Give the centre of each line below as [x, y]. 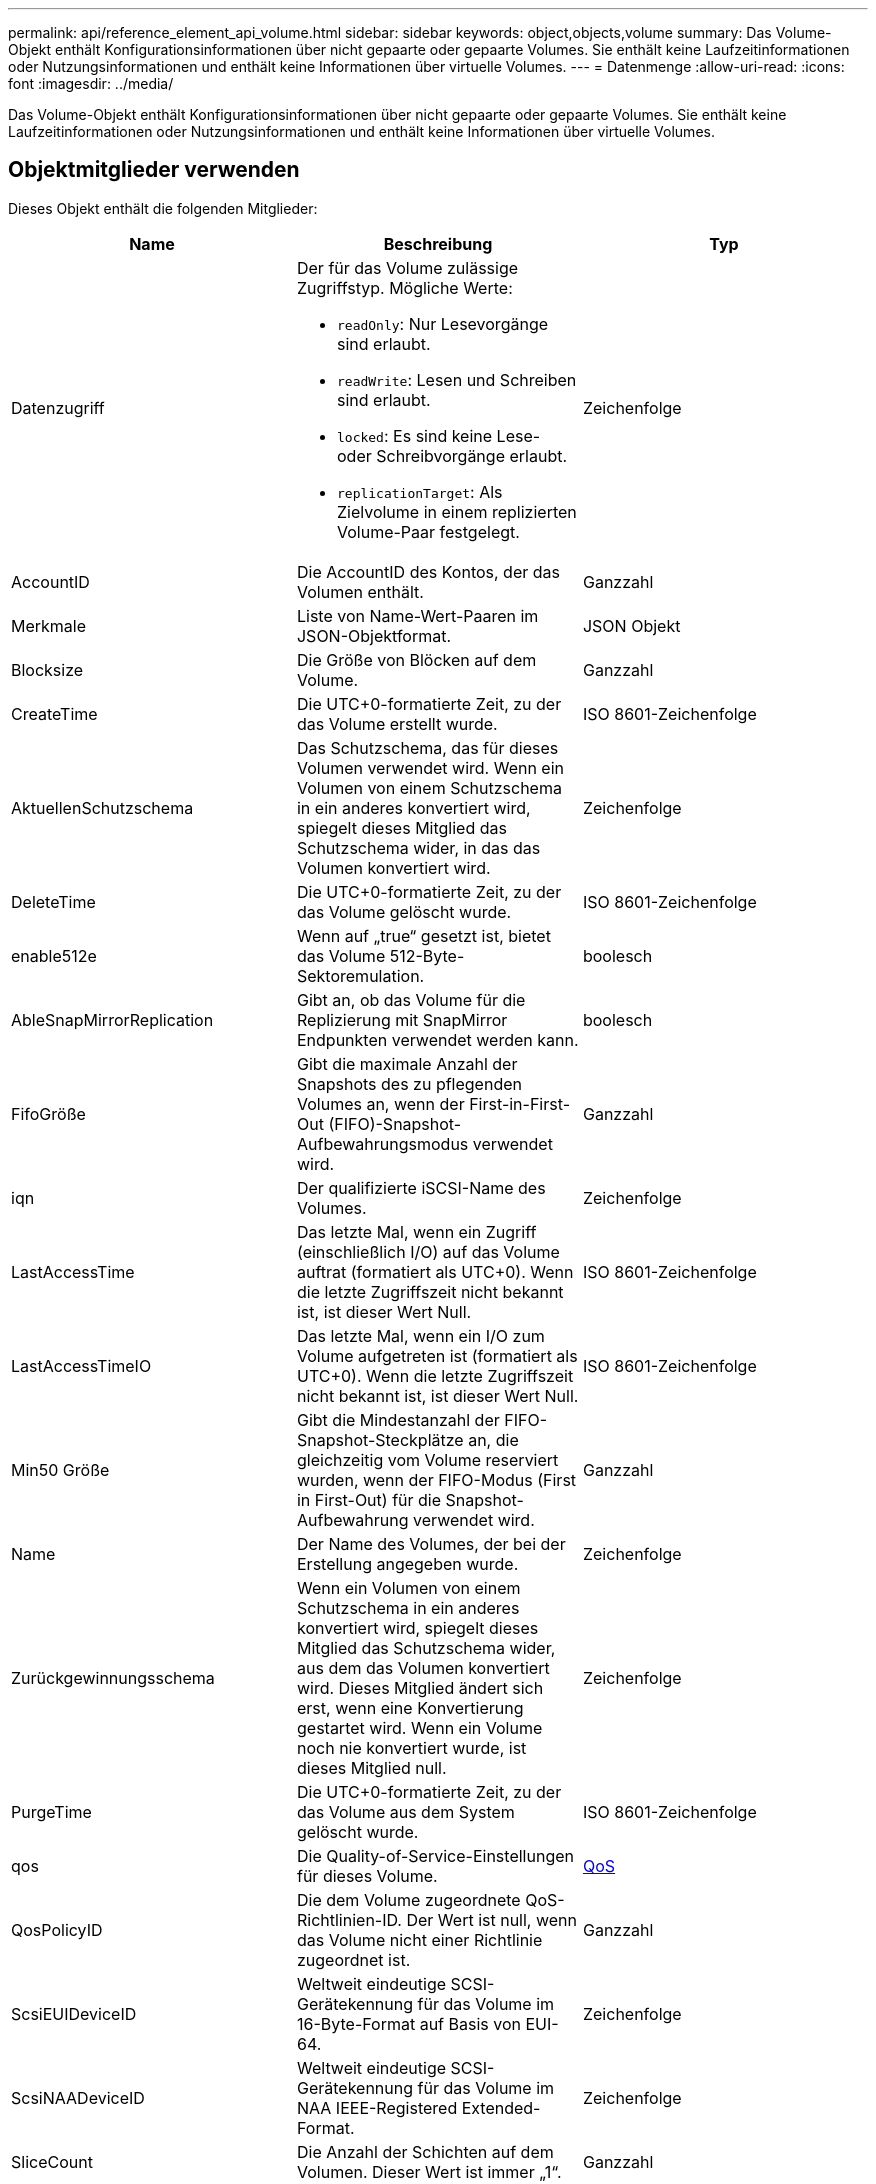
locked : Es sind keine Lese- [438, 435]
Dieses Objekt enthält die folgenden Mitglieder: [163, 208]
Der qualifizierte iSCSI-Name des [421, 1187]
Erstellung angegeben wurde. [407, 1563]
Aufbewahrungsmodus [382, 1143]
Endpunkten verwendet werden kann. [437, 1039]
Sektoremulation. [360, 975]
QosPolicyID [57, 1929]
